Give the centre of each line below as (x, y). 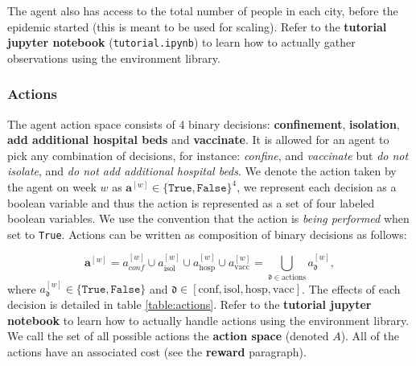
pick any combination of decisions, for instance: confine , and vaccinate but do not (208, 155)
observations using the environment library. (114, 58)
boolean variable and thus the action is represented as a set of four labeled (191, 202)
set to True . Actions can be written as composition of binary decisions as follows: (207, 234)
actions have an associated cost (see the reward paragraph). (157, 351)
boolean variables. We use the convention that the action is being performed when (208, 218)
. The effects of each (351, 288)
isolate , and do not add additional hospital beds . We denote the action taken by (202, 171)
